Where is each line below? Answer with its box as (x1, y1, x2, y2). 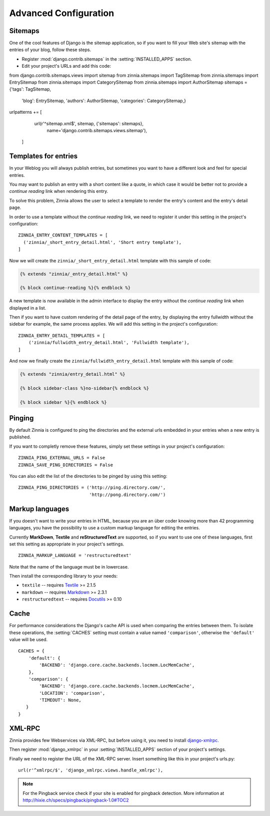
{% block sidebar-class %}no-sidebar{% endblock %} (19, 385, 149, 391)
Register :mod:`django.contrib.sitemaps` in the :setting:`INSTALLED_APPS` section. (21, 56, 192, 62)
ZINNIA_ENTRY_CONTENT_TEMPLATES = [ (18, 232, 108, 238)
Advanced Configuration (9, 8, 114, 19)
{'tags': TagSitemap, (9, 86, 51, 92)
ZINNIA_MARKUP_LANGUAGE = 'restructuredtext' (18, 553, 132, 559)
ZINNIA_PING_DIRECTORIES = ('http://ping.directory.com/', (18, 485, 166, 490)
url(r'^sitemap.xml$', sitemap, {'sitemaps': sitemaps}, (34, 120, 144, 126)
